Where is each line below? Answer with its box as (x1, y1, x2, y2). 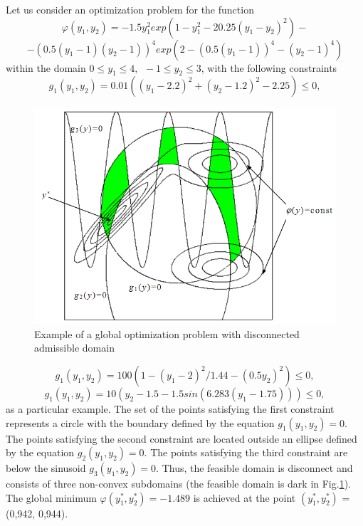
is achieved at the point (193, 490, 296, 505)
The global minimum (6, 490, 97, 505)
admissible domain (34, 340, 115, 355)
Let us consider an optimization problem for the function (6, 2, 254, 16)
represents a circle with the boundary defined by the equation (6, 415, 275, 430)
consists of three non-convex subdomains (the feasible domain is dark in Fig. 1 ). (6, 476, 351, 491)
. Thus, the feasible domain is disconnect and (156, 461, 353, 475)
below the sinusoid (6, 461, 86, 475)
